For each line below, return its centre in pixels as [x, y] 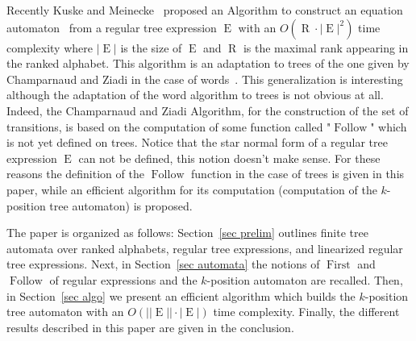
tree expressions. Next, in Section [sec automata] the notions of [163, 264]
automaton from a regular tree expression [112, 27]
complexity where [50, 47]
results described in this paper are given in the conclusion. [150, 327]
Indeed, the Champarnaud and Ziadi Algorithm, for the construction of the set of [208, 110]
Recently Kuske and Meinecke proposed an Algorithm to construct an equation [205, 10]
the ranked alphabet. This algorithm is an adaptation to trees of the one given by [208, 63]
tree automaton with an [65, 312]
